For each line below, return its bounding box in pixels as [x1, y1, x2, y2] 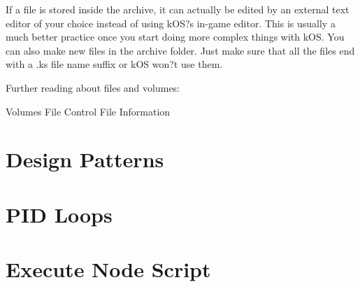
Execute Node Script [6, 255, 211, 283]
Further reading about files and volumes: [6, 80, 180, 94]
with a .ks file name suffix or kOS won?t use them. [6, 57, 223, 71]
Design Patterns [6, 145, 164, 174]
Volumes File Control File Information [6, 104, 171, 118]
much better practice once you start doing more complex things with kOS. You [6, 29, 345, 44]
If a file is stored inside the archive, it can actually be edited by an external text [6, 2, 350, 16]
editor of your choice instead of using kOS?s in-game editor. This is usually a [6, 15, 336, 30]
